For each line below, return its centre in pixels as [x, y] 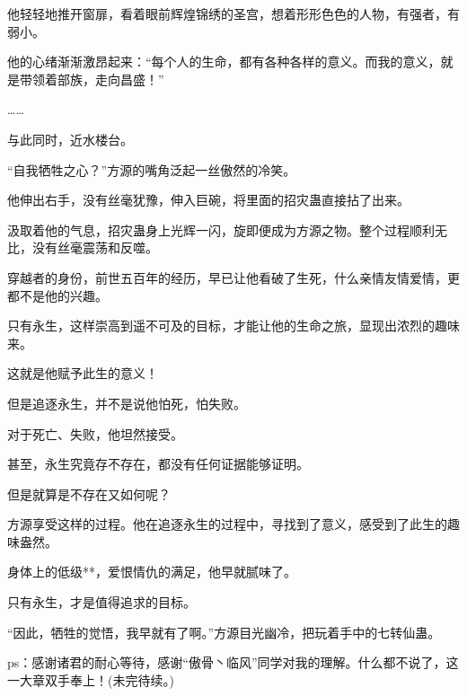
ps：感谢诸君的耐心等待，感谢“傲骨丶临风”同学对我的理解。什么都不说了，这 [233, 662]
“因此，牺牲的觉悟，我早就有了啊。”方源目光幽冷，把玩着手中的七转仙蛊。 [224, 632]
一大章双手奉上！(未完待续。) [91, 679]
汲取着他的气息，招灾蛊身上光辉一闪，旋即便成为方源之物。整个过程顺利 [221, 229]
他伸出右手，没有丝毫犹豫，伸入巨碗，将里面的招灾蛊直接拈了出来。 [208, 200]
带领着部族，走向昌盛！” [92, 79]
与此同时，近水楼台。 [70, 139]
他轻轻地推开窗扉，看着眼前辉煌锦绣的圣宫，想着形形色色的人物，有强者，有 [233, 13]
